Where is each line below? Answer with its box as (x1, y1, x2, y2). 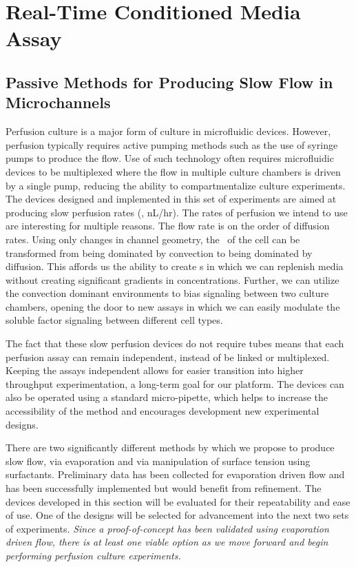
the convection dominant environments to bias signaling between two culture (6, 286, 329, 300)
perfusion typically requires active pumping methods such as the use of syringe (6, 137, 338, 152)
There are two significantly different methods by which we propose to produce (6, 440, 335, 455)
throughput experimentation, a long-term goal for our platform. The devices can (6, 376, 344, 391)
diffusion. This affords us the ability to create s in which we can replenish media (6, 259, 344, 274)
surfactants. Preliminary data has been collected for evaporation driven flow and (6, 467, 345, 482)
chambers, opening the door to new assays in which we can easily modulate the (6, 299, 340, 313)
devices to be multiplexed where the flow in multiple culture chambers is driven (6, 164, 341, 178)
